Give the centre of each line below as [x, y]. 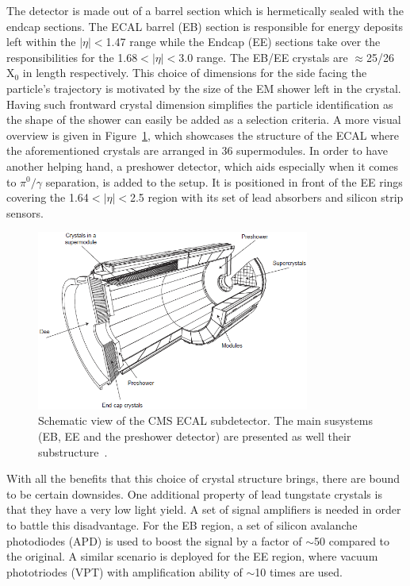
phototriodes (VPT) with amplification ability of [125, 571]
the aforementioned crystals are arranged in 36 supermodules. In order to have [197, 150]
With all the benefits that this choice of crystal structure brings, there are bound [203, 478]
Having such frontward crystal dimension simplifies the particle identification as [200, 104]
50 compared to [352, 540]
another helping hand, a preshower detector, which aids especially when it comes [202, 166]
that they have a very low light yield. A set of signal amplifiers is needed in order [204, 509]
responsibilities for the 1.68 [72, 57]
